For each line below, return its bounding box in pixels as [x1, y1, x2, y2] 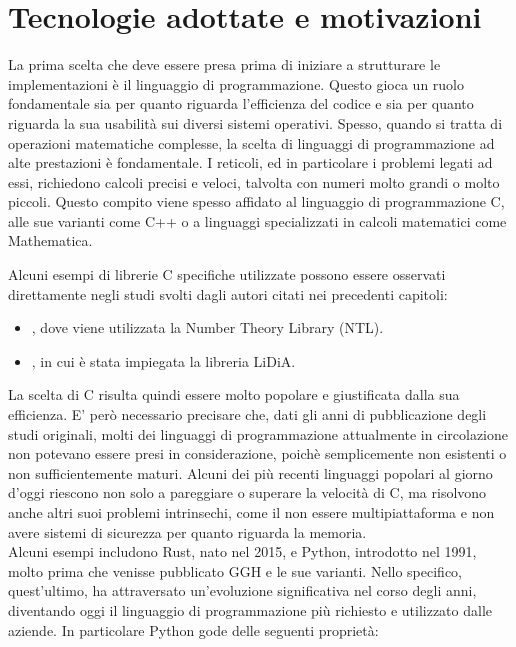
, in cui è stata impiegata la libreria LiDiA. [31, 350, 296, 371]
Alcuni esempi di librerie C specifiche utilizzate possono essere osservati [8, 264, 446, 285]
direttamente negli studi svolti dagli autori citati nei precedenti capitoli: [8, 283, 448, 304]
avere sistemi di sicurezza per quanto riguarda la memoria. [8, 521, 367, 542]
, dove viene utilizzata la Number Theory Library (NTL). [31, 317, 384, 338]
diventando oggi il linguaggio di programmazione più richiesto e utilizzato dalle [8, 599, 493, 620]
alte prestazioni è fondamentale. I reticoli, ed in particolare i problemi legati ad [8, 152, 493, 173]
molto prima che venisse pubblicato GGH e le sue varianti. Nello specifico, [8, 560, 462, 581]
